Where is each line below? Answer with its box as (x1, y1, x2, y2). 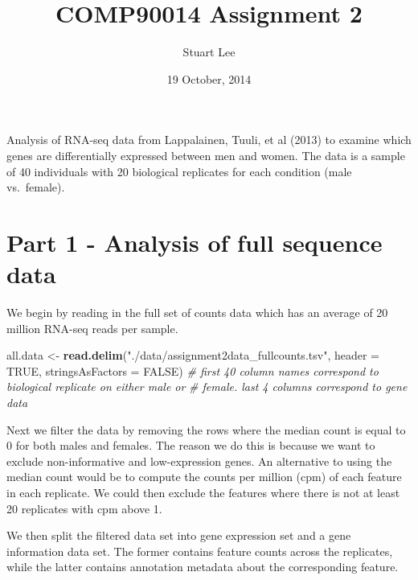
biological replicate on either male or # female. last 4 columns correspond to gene (6, 378, 408, 395)
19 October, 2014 (166, 70, 252, 87)
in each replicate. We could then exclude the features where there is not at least (6, 483, 400, 500)
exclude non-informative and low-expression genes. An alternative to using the (6, 452, 392, 469)
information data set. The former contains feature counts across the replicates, (6, 542, 393, 559)
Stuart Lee (182, 43, 236, 60)
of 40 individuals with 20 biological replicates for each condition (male (6, 162, 352, 179)
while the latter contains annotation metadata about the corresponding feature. (6, 558, 399, 575)
